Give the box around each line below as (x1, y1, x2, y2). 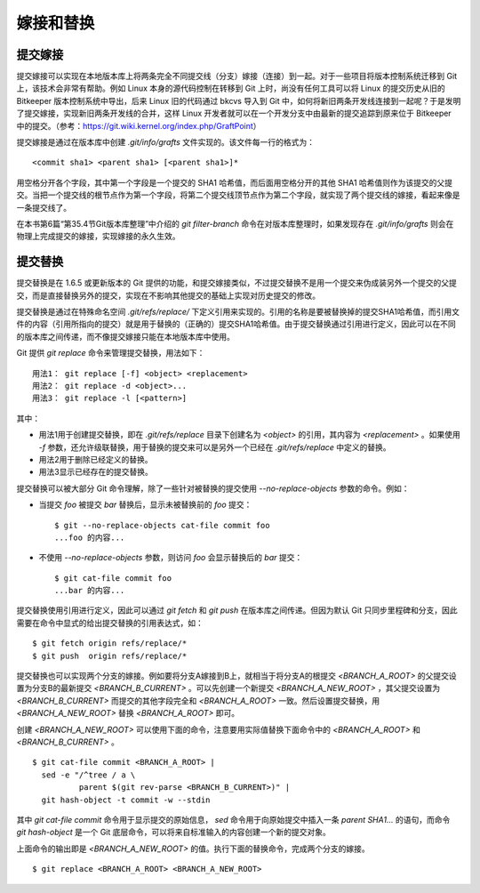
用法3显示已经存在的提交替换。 (38, 467, 153, 478)
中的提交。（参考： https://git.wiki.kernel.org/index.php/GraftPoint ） (16, 120, 261, 131)
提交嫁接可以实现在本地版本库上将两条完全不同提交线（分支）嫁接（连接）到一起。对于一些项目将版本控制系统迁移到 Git (16, 71, 458, 82)
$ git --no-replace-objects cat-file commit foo (54, 520, 270, 530)
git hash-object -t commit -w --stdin (41, 794, 211, 805)
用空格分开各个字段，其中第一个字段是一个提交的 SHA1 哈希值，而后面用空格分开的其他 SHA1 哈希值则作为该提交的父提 (16, 177, 453, 188)
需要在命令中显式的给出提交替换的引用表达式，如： (16, 617, 204, 628)
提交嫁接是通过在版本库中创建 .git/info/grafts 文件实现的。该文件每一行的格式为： (16, 137, 316, 148)
